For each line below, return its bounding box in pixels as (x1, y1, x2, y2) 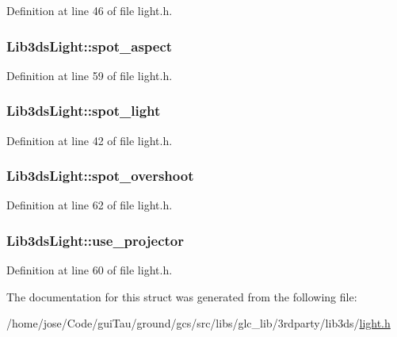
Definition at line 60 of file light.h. (6, 262, 173, 278)
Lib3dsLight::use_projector (6, 230, 184, 250)
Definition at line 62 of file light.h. (6, 197, 173, 213)
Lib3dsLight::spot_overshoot (6, 166, 194, 186)
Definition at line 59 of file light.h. (6, 67, 173, 83)
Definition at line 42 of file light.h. (6, 132, 173, 148)
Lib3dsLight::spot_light (6, 101, 161, 121)
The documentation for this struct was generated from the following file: (6, 288, 357, 304)
